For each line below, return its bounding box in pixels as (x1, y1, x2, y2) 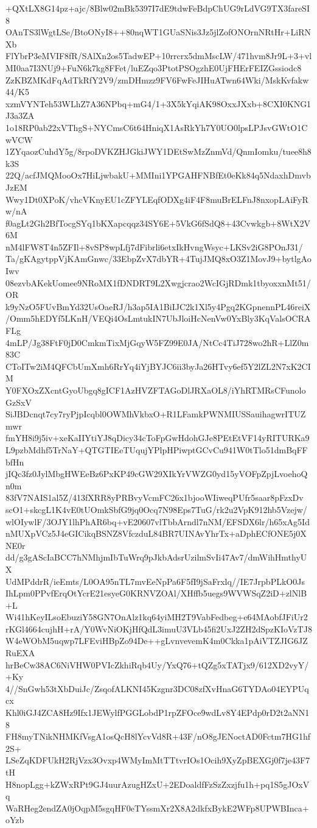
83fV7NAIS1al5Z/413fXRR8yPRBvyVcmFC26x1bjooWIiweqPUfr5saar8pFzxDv (5, 491, 304, 504)
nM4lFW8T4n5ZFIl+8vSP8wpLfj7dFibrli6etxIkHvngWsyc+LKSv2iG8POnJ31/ (5, 240, 303, 253)
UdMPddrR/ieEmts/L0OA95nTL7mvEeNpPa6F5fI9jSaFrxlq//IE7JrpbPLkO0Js (5, 575, 305, 587)
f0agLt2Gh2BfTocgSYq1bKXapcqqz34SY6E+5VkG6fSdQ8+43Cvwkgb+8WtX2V (5, 216, 310, 229)
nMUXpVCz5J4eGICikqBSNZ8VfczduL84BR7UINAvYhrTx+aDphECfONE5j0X (5, 527, 307, 540)
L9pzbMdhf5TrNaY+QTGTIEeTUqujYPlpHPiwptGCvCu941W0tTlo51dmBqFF (5, 443, 308, 456)
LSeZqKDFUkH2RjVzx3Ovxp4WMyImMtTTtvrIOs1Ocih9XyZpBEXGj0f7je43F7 (5, 754, 310, 766)
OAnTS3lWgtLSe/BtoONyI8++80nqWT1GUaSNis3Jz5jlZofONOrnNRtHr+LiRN (5, 26, 311, 38)
